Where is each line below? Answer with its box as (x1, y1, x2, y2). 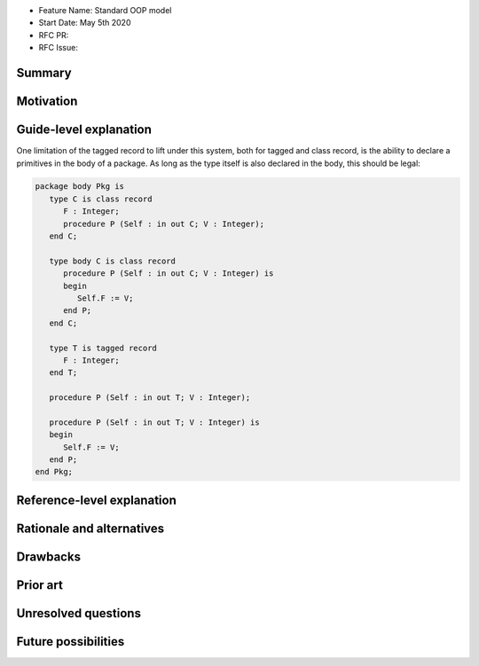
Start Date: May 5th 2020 (38, 18, 131, 28)
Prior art (16, 577, 64, 592)
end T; (49, 368, 78, 378)
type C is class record (49, 193, 153, 204)
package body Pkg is (35, 182, 124, 192)
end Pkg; (35, 466, 74, 477)
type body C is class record (49, 255, 177, 266)
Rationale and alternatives (16, 521, 165, 536)
